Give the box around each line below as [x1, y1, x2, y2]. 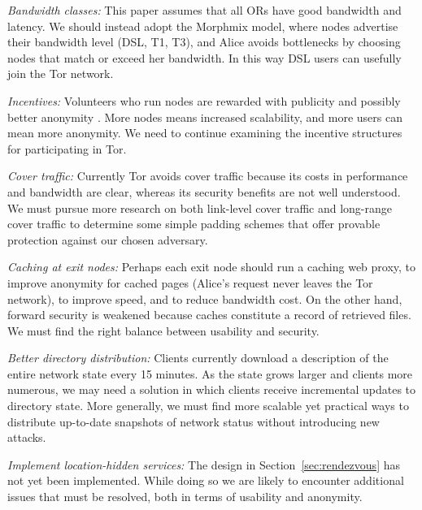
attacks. [7, 429, 46, 446]
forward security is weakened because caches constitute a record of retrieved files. [7, 306, 411, 323]
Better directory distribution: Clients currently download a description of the [7, 349, 389, 366]
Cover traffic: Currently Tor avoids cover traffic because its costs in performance [7, 167, 408, 184]
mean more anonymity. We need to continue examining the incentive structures [7, 124, 402, 141]
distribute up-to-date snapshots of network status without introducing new [7, 413, 380, 430]
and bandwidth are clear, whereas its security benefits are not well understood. [7, 183, 401, 200]
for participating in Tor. [7, 140, 127, 157]
